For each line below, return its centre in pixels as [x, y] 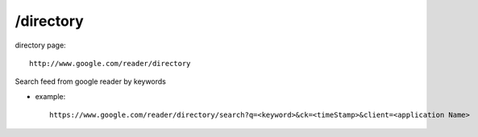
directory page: [40, 45]
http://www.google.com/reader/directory [110, 63]
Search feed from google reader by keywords [91, 81]
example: [50, 96]
